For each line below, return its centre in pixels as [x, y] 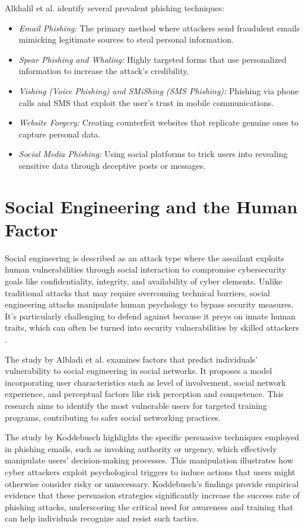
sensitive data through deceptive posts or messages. [112, 165]
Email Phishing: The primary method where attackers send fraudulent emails [159, 28]
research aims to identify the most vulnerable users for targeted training [136, 405]
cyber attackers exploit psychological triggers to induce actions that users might [150, 471]
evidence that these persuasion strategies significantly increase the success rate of [152, 495]
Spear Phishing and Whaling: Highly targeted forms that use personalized [152, 59]
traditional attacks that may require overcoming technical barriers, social [137, 292]
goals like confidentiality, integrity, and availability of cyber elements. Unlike [144, 281]
